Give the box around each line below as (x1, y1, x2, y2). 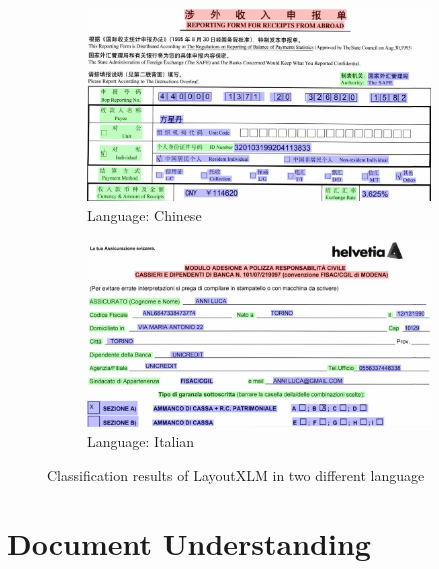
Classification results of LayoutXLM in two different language (47, 464, 425, 485)
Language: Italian (87, 431, 195, 452)
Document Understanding (7, 523, 371, 564)
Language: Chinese (87, 204, 202, 225)
